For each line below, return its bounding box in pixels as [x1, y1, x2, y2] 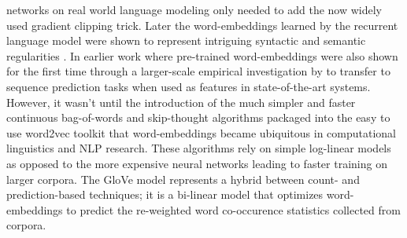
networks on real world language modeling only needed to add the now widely [6, 2, 382, 17]
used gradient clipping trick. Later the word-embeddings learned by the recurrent [6, 16, 398, 33]
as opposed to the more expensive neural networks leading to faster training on [6, 155, 387, 171]
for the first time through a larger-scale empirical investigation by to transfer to [6, 63, 390, 79]
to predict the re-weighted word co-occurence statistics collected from [66, 201, 401, 218]
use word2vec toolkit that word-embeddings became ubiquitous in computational [6, 124, 396, 141]
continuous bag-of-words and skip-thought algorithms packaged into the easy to [6, 109, 390, 126]
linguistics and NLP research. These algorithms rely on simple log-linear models [6, 140, 391, 156]
